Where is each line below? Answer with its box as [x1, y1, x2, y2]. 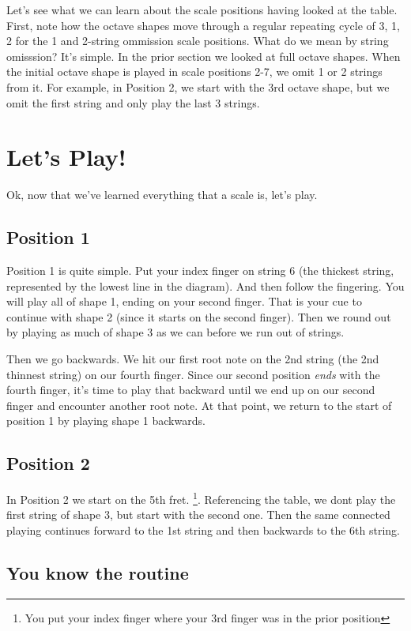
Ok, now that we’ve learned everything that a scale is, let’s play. [6, 186, 318, 203]
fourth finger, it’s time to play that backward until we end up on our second [6, 381, 375, 398]
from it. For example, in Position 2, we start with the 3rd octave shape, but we [6, 78, 390, 95]
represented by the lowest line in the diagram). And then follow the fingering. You [6, 277, 405, 294]
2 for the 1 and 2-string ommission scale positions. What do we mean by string [6, 32, 389, 49]
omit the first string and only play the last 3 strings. [6, 94, 260, 111]
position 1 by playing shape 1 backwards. [6, 412, 205, 429]
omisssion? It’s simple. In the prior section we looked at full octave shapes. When [6, 47, 401, 64]
